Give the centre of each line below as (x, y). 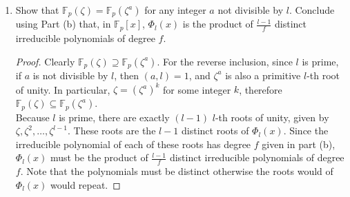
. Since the (306, 131)
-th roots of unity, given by (272, 117)
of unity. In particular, (63, 89)
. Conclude (312, 10)
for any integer (175, 10)
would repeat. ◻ (85, 184)
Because (32, 117)
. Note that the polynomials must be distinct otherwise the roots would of (177, 171)
